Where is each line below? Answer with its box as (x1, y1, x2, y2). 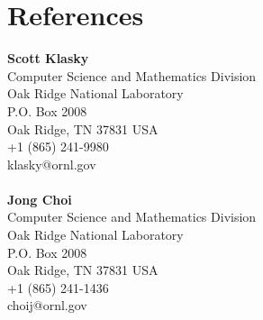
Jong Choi (7, 189, 72, 208)
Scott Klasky (7, 49, 89, 68)
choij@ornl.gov (7, 296, 87, 315)
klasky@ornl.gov (7, 154, 96, 173)
